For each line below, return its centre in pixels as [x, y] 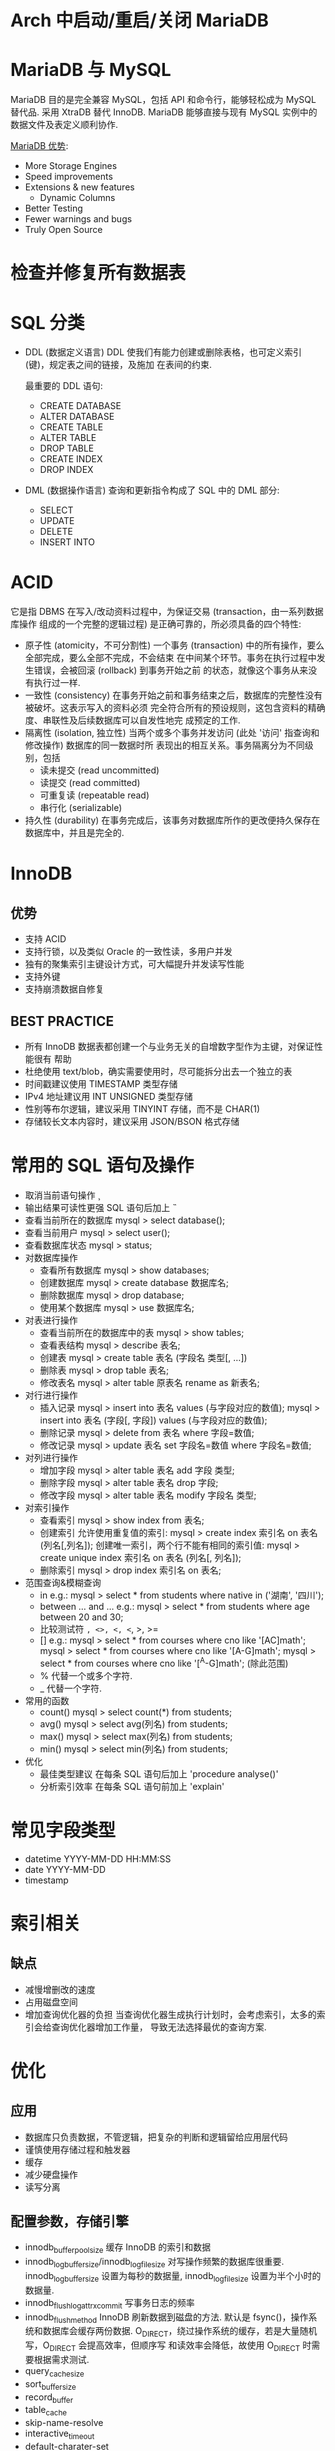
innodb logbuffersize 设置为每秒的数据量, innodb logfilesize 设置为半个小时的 [173, 2276]
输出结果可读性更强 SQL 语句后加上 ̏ [98, 1207]
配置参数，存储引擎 [69, 2221]
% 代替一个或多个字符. [86, 1675]
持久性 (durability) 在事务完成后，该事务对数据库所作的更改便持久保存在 [172, 820]
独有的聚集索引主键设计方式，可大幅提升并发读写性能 [134, 964]
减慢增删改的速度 [60, 1989]
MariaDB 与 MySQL [91, 70]
